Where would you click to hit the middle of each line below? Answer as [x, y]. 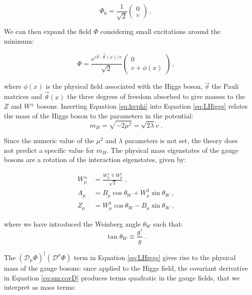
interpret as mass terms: [40, 287]
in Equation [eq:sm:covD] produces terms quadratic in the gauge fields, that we [122, 277]
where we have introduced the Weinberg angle [72, 223]
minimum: [19, 41]
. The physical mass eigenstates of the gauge [172, 150]
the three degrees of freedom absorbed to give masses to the [156, 96]
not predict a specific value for [49, 150]
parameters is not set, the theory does [181, 140]
